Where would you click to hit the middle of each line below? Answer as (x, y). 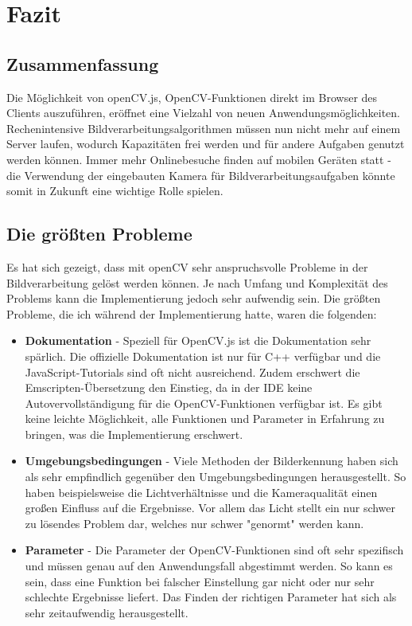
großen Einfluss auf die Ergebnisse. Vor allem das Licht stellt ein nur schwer (210, 508)
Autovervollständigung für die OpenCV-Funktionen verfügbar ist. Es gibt (204, 403)
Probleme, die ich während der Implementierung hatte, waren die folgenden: (192, 313)
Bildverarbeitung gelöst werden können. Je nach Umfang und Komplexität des (197, 282)
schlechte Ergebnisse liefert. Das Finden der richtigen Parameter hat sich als (211, 597)
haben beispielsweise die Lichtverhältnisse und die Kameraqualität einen (201, 492)
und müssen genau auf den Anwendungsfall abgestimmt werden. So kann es (209, 566)
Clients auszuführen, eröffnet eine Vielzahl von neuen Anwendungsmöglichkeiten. (203, 113)
